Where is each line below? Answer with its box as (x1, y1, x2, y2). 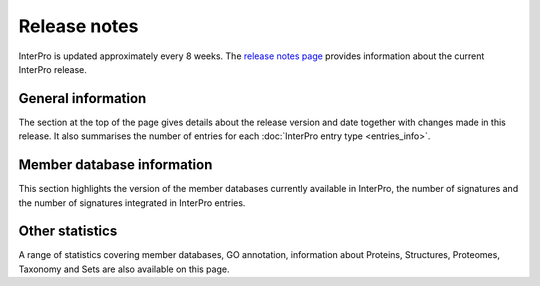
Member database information (18, 156, 213, 174)
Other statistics (18, 223, 118, 240)
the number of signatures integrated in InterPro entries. (18, 196, 246, 209)
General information (18, 90, 147, 107)
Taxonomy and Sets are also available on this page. (18, 263, 230, 275)
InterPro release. (18, 63, 87, 75)
